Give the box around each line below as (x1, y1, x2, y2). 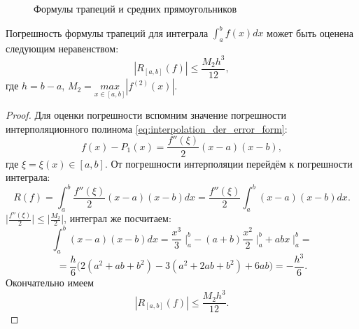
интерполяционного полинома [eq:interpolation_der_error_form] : (6, 121, 288, 136)
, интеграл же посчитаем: (64, 211, 171, 226)
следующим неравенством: (6, 41, 119, 55)
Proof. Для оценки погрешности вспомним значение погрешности (6, 108, 286, 122)
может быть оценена (267, 25, 353, 40)
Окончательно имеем (6, 275, 94, 290)
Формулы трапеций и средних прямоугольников (34, 1, 237, 15)
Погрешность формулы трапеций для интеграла (6, 25, 209, 40)
